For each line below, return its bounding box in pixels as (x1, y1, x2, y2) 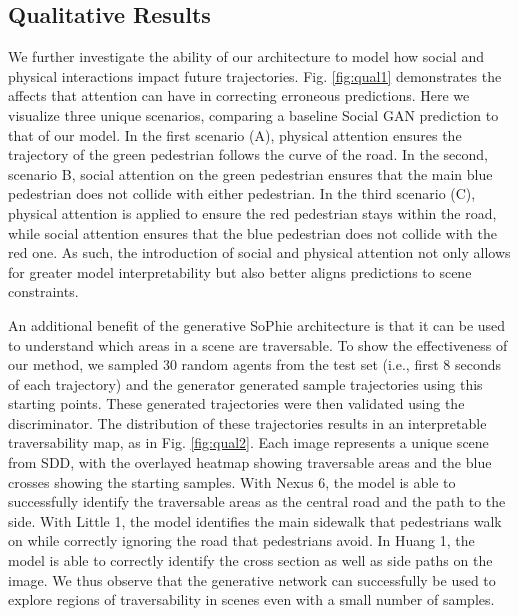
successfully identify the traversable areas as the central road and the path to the (8, 491, 506, 512)
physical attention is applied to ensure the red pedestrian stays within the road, (8, 202, 497, 223)
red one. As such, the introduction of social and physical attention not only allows (8, 242, 511, 263)
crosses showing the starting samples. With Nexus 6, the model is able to (8, 471, 456, 492)
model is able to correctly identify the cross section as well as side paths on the (8, 550, 493, 571)
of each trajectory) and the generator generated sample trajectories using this (8, 373, 483, 394)
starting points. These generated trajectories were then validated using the (8, 393, 465, 414)
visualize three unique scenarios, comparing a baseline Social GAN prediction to (8, 104, 499, 125)
